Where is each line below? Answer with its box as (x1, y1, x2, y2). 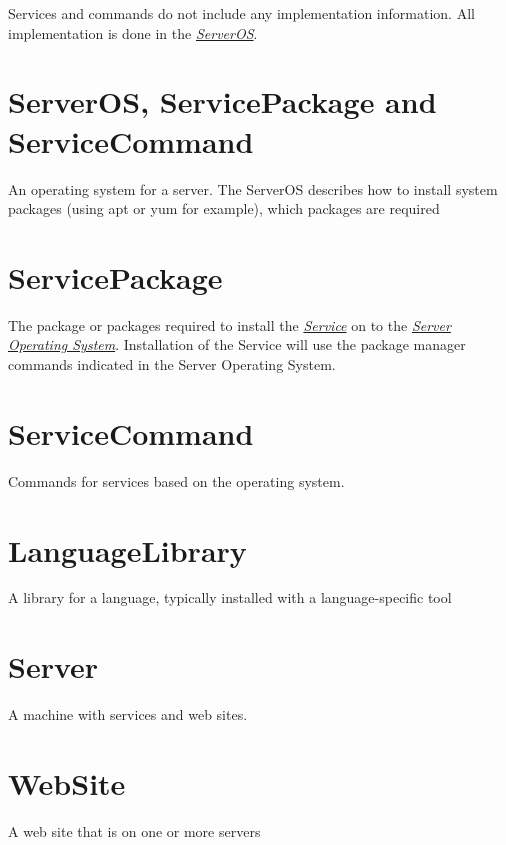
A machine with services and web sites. (8, 704, 248, 725)
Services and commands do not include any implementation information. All (8, 3, 475, 23)
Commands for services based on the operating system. (8, 470, 345, 491)
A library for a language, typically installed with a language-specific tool (8, 587, 452, 608)
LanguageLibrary (8, 529, 247, 570)
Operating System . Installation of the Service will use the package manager (8, 334, 466, 355)
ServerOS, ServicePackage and (8, 81, 437, 122)
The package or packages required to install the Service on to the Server (8, 314, 451, 335)
